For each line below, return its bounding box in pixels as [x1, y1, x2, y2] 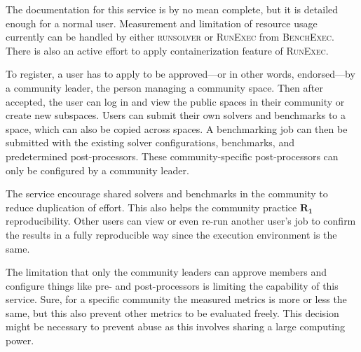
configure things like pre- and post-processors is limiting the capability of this [6, 278, 339, 293]
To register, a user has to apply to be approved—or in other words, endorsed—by [6, 66, 355, 81]
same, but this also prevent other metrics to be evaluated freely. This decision [6, 305, 339, 320]
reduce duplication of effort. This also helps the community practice [6, 199, 297, 214]
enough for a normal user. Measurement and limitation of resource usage [6, 15, 318, 30]
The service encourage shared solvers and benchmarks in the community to [6, 186, 328, 201]
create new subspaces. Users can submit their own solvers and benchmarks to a [6, 108, 346, 122]
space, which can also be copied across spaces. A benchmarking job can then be [6, 121, 348, 136]
